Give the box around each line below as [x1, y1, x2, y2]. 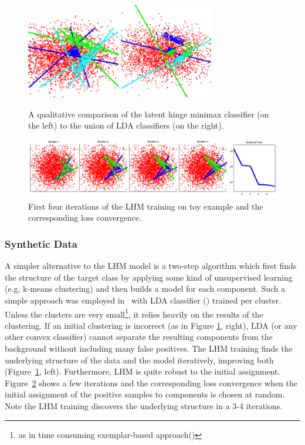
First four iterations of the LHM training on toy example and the [28, 200, 263, 212]
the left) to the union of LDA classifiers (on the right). [28, 119, 224, 132]
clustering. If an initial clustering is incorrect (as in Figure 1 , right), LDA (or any [5, 319, 297, 331]
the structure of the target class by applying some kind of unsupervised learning [5, 271, 293, 283]
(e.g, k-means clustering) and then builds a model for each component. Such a [5, 282, 286, 295]
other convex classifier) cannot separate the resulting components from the [5, 331, 273, 343]
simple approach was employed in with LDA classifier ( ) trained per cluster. [5, 294, 282, 306]
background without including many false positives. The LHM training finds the [5, 342, 293, 354]
